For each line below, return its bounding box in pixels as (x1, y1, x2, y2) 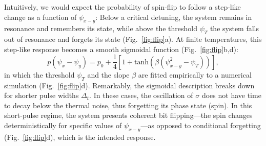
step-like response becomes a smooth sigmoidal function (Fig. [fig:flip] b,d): (4, 43, 238, 54)
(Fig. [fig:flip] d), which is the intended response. (4, 131, 156, 142)
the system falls (210, 23, 259, 34)
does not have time (201, 90, 261, 101)
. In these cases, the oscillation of (89, 90, 193, 101)
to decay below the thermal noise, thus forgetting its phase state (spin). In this (4, 100, 252, 110)
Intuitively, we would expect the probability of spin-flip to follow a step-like (4, 2, 241, 12)
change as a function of (4, 11, 77, 22)
